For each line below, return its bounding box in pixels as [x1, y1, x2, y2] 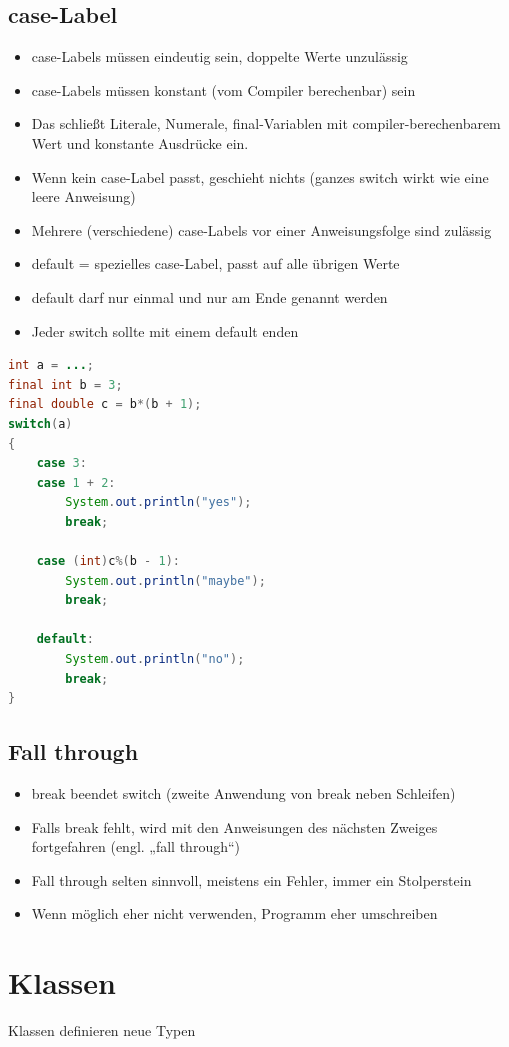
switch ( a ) [8, 416, 73, 431]
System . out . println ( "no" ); [65, 652, 245, 667]
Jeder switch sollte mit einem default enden [31, 320, 299, 341]
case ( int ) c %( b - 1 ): [36, 554, 180, 569]
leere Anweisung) [31, 186, 136, 207]
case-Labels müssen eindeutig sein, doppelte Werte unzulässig [31, 46, 408, 67]
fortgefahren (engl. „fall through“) [31, 836, 241, 857]
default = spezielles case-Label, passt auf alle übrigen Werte [31, 253, 400, 274]
